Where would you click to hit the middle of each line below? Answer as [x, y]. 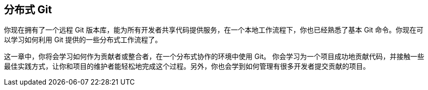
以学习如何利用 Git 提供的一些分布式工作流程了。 [83, 40]
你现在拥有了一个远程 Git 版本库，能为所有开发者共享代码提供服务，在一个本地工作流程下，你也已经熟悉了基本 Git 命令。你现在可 [214, 30]
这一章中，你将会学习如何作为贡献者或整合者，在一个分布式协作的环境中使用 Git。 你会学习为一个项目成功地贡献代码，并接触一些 [214, 57]
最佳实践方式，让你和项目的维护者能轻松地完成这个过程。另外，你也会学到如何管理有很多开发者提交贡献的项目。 [187, 66]
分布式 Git [28, 10]
